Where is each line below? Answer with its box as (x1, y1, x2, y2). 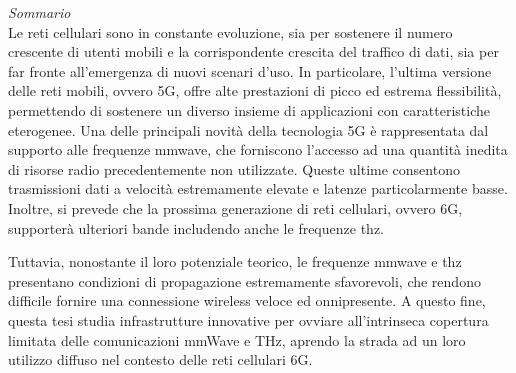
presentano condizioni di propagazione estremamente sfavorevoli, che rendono (8, 270, 481, 291)
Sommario (8, 2, 71, 22)
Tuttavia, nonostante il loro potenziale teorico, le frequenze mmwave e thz (8, 251, 462, 272)
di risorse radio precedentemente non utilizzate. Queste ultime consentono (8, 158, 460, 179)
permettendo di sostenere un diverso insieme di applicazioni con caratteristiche (8, 99, 491, 120)
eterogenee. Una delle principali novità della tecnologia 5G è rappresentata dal (8, 119, 489, 140)
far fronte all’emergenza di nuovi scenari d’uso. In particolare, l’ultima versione (8, 60, 492, 81)
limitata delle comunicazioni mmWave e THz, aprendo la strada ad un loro (8, 329, 466, 350)
